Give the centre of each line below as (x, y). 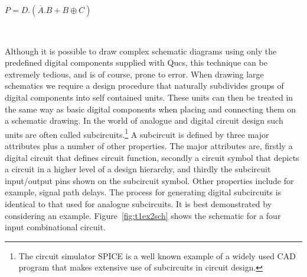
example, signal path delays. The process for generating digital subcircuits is (143, 192)
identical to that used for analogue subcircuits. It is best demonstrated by (138, 203)
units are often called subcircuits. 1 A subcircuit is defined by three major (137, 133)
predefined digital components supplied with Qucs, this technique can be (136, 62)
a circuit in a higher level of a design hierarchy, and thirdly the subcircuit (138, 169)
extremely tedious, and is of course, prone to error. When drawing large (134, 74)
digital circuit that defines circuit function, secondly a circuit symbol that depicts (152, 157)
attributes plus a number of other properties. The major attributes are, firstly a (149, 146)
